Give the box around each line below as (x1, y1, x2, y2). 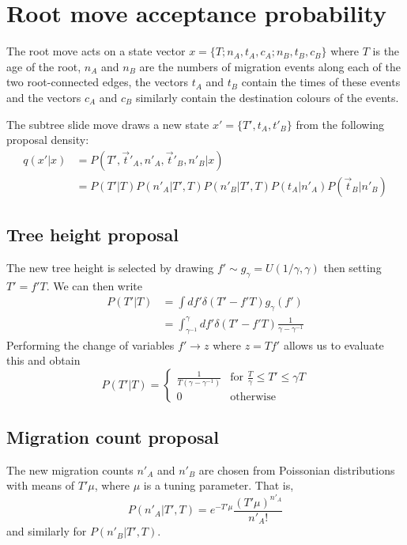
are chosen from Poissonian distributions (198, 461, 395, 478)
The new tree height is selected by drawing (6, 259, 214, 275)
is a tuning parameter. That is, (143, 477, 294, 494)
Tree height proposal (6, 222, 179, 247)
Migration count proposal (6, 425, 220, 449)
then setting (323, 259, 382, 275)
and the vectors (6, 89, 81, 105)
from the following (296, 115, 385, 132)
